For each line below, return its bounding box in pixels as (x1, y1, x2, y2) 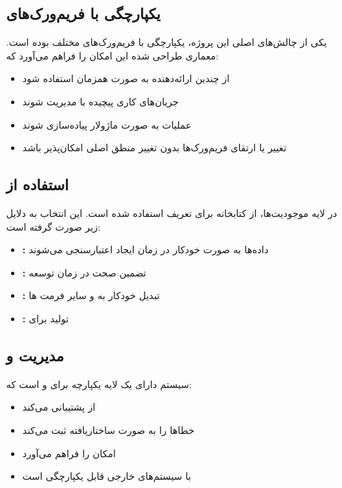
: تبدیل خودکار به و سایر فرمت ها (22, 288, 160, 303)
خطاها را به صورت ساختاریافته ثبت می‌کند (22, 422, 195, 437)
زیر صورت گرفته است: (6, 219, 101, 233)
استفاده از (6, 174, 69, 195)
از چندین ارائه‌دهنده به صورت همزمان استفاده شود (22, 71, 230, 86)
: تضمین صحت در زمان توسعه (22, 265, 147, 279)
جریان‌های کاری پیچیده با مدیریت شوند (22, 94, 179, 108)
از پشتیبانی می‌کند (22, 400, 96, 414)
